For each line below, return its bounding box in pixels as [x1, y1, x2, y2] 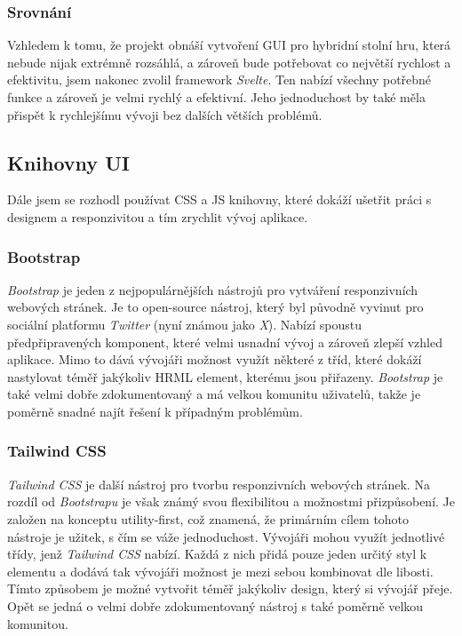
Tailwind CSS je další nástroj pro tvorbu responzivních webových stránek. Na [7, 474, 430, 493]
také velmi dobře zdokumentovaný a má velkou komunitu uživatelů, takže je [7, 385, 421, 403]
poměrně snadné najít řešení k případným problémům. [7, 401, 303, 420]
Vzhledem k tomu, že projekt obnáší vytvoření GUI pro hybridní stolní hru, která [7, 36, 451, 54]
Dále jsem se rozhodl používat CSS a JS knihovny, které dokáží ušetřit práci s [7, 190, 432, 209]
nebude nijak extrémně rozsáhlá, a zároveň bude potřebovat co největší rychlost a [7, 52, 451, 71]
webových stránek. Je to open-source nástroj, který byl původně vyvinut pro [7, 298, 424, 316]
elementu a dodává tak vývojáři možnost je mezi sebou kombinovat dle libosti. [7, 561, 434, 580]
